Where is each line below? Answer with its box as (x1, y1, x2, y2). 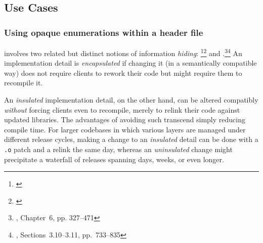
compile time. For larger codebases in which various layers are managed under (4, 124, 246, 134)
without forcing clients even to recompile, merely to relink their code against (4, 104, 240, 115)
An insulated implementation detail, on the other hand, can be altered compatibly (4, 94, 258, 105)
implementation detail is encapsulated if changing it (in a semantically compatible (4, 58, 257, 68)
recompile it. (4, 77, 43, 88)
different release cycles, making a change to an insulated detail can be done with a (4, 134, 258, 144)
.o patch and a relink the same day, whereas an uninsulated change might (4, 144, 233, 154)
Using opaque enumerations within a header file (4, 26, 203, 38)
